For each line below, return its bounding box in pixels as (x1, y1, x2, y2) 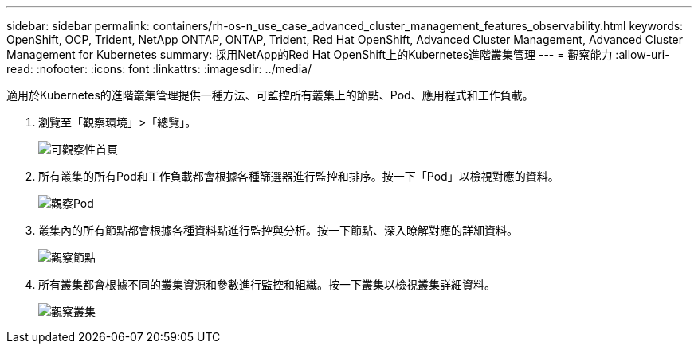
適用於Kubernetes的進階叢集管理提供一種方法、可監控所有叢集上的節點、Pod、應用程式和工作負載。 (6, 88, 534, 102)
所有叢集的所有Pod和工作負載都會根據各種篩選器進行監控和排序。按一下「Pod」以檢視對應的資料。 (38, 169, 559, 183)
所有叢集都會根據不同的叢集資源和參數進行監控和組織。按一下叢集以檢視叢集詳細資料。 (38, 278, 496, 291)
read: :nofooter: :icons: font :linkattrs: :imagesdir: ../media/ (6, 62, 312, 76)
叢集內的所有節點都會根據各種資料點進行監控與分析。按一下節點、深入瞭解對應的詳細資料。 (38, 224, 518, 237)
